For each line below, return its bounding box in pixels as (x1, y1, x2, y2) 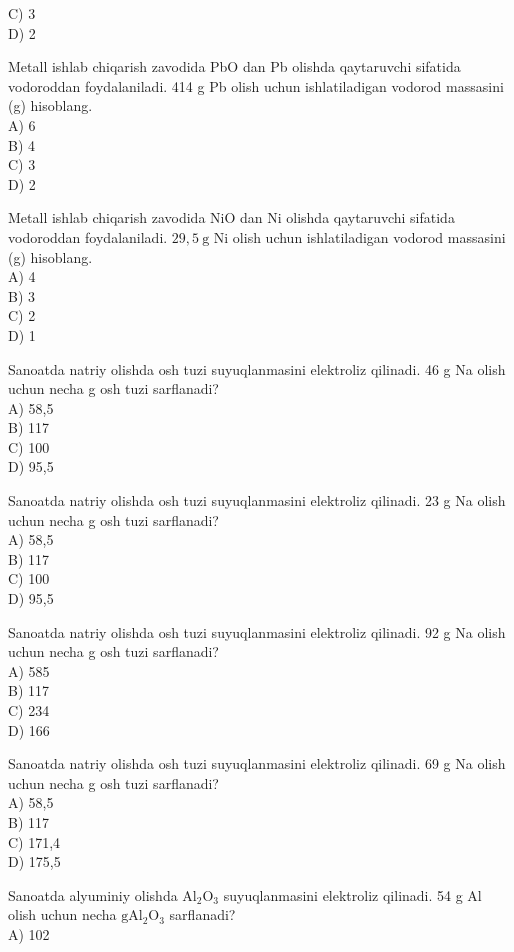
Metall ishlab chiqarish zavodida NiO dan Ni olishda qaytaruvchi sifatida (8, 207, 455, 228)
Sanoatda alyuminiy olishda (8, 884, 178, 905)
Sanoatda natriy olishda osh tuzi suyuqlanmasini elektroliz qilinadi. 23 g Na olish (8, 490, 506, 511)
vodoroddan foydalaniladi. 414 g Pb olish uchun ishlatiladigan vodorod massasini (8, 75, 504, 96)
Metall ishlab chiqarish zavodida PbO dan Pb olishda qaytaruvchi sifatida (8, 56, 461, 77)
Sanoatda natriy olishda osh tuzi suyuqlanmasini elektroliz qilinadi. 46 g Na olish (8, 358, 506, 379)
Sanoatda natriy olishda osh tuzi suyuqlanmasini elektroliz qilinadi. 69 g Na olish (8, 753, 506, 774)
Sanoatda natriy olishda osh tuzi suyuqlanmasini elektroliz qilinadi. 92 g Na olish (8, 621, 506, 642)
